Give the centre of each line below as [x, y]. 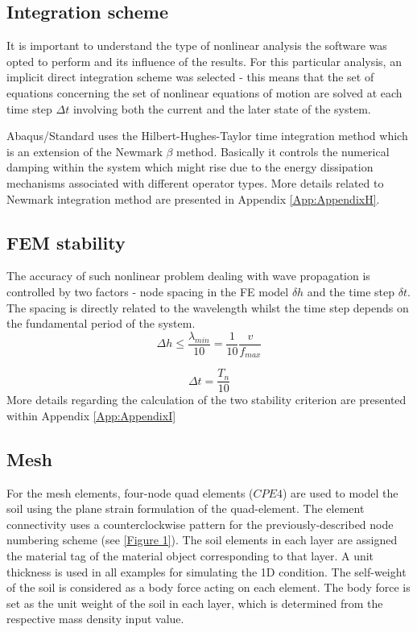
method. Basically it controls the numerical [283, 151]
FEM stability [66, 242]
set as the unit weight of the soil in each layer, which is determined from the [195, 603]
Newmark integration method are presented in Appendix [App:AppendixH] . [193, 198]
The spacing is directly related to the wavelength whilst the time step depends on [208, 307]
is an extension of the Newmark [85, 151]
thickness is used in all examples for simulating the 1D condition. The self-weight [206, 571]
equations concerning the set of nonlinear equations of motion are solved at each [204, 92]
